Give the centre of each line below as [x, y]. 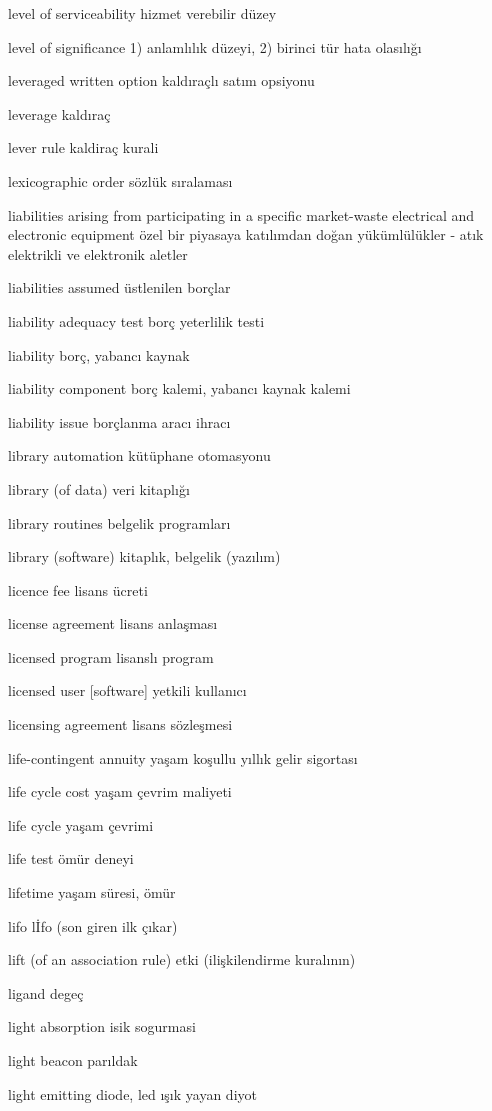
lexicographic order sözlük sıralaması [120, 180]
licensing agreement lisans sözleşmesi [120, 724]
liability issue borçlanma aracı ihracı [119, 421]
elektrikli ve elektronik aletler [98, 253]
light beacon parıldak [73, 1060]
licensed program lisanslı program [111, 656]
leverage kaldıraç [59, 113]
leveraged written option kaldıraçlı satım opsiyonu [161, 80]
